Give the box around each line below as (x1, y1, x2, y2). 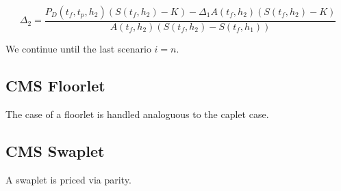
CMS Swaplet (5, 140, 105, 161)
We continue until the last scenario (5, 42, 151, 56)
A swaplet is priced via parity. (5, 172, 131, 186)
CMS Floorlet (5, 75, 105, 96)
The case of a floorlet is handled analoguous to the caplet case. (5, 106, 269, 121)
